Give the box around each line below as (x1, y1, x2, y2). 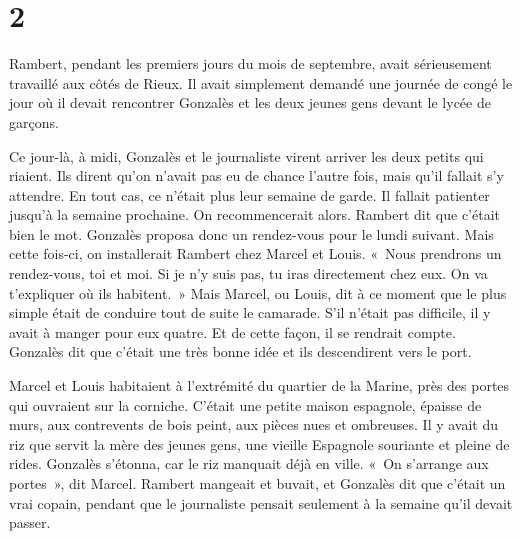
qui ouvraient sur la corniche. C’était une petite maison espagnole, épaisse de (9, 394, 482, 415)
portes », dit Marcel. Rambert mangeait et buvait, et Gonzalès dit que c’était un (9, 473, 506, 493)
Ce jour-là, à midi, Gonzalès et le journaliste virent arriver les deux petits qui (9, 145, 484, 166)
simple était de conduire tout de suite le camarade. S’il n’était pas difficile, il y (9, 302, 491, 323)
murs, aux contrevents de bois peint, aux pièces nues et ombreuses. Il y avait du (9, 414, 499, 435)
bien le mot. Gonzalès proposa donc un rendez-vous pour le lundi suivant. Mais (9, 223, 494, 244)
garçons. (9, 111, 59, 132)
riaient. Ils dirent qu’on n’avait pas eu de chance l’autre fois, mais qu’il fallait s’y (9, 165, 504, 186)
